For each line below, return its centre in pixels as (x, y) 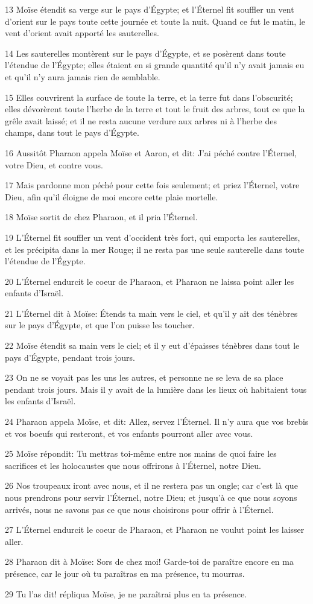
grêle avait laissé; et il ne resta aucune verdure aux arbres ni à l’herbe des (141, 120)
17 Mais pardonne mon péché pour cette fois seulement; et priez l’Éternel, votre (152, 185)
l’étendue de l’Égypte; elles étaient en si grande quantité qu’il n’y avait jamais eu (155, 65)
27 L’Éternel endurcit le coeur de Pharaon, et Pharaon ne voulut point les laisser (155, 529)
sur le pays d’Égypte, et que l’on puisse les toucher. (100, 325)
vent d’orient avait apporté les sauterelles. (82, 33)
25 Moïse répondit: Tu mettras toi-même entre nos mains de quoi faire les (141, 453)
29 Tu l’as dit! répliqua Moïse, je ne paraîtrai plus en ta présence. (126, 593)
